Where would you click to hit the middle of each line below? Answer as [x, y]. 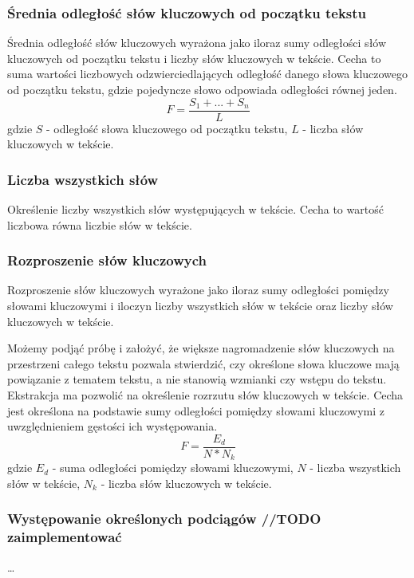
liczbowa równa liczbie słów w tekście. [100, 224]
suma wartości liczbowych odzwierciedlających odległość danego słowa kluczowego [208, 74]
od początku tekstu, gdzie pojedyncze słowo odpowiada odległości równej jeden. [202, 89]
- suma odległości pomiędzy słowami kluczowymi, [173, 468]
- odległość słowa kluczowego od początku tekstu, [167, 128]
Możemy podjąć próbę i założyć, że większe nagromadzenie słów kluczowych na [201, 348]
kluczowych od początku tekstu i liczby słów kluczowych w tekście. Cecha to [194, 58]
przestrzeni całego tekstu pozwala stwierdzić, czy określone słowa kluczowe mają [203, 363]
